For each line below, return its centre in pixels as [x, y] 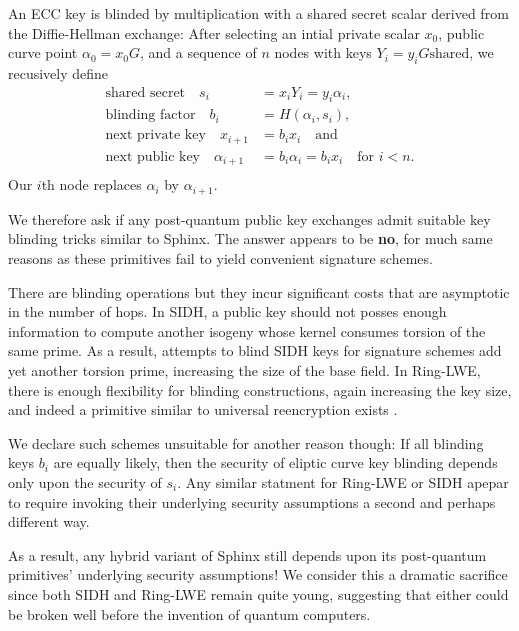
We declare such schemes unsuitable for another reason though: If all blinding [246, 442]
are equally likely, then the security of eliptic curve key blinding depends [275, 462]
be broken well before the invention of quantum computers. [189, 613]
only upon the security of [85, 482]
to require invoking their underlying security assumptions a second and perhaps [252, 501]
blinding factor [150, 115]
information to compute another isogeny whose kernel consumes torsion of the [247, 330]
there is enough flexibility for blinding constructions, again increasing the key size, [260, 389]
